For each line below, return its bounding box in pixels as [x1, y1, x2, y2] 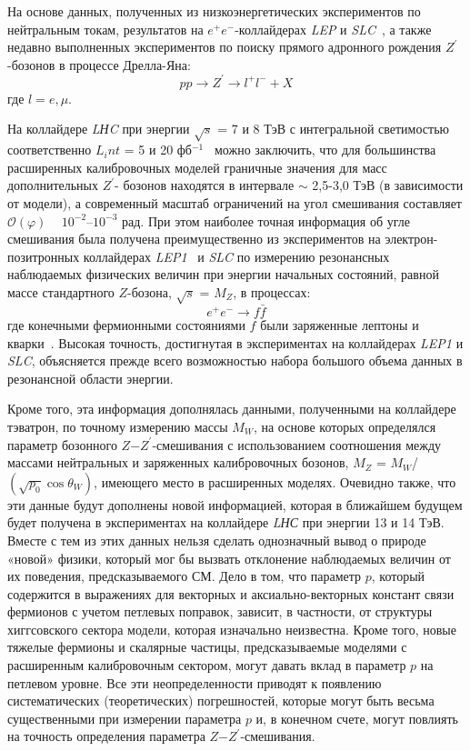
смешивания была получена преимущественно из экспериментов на [7, 229, 381, 248]
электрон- [385, 229, 438, 248]
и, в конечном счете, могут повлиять [255, 708, 458, 727]
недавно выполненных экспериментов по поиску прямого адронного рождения [7, 37, 442, 56]
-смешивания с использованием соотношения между [152, 435, 442, 454]
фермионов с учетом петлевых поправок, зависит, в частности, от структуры [7, 602, 433, 621]
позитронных [7, 246, 80, 265]
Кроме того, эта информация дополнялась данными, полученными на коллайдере [7, 399, 456, 418]
